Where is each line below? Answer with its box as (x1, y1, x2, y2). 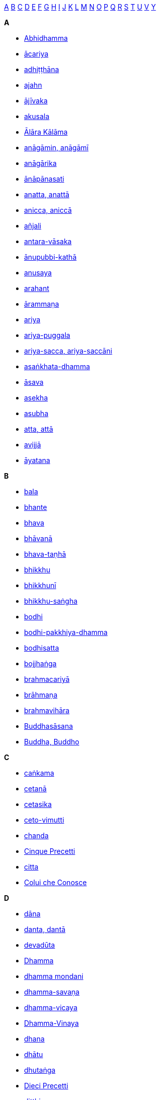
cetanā (24, 784, 47, 793)
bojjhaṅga (24, 659, 57, 668)
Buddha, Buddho (24, 737, 79, 746)
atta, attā (24, 425, 53, 433)
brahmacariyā (24, 675, 70, 683)
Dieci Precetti (24, 1081, 68, 1090)
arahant (24, 284, 49, 293)
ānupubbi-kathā (24, 253, 77, 261)
